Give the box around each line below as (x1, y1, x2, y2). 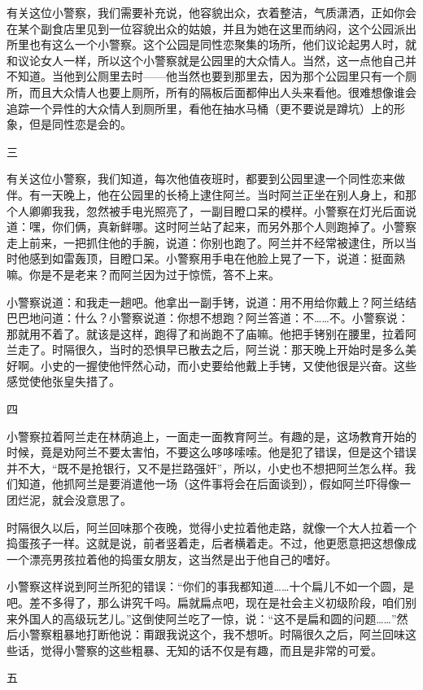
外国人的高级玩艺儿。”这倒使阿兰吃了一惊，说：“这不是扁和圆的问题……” (17, 609, 397, 627)
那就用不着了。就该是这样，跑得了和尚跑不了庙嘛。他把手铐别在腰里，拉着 (7, 325, 405, 342)
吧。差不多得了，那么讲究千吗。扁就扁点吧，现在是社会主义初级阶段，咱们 (7, 594, 405, 610)
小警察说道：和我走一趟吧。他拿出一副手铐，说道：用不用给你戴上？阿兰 (7, 293, 394, 310)
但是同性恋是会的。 (28, 116, 132, 133)
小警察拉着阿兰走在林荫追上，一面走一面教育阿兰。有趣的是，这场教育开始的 (7, 427, 416, 444)
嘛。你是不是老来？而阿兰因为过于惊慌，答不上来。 (7, 265, 280, 282)
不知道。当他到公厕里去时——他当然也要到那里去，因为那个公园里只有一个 (7, 68, 405, 85)
